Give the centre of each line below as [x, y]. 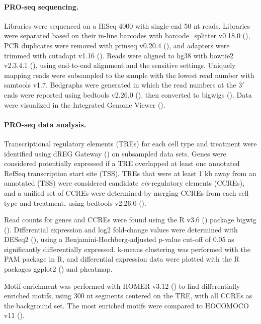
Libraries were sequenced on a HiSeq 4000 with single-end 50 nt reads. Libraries [127, 25]
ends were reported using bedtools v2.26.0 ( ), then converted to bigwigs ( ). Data [128, 94]
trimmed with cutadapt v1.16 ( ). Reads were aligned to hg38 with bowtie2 [119, 55]
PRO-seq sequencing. [41, 6]
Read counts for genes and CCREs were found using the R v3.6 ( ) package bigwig [130, 220]
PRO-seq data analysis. [45, 124]
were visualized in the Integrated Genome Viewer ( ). [85, 104]
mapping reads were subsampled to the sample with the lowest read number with [129, 75]
